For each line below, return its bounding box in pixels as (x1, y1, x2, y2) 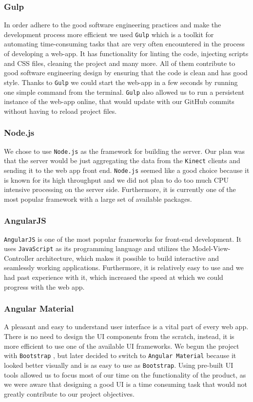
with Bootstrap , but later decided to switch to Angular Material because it (4, 350, 236, 360)
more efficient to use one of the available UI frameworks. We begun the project (4, 340, 239, 351)
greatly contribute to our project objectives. (4, 388, 135, 399)
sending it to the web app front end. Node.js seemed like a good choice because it (4, 165, 250, 175)
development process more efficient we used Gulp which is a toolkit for (4, 29, 214, 39)
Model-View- (192, 243, 231, 254)
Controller (4, 253, 34, 263)
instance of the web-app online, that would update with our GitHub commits (4, 96, 234, 106)
